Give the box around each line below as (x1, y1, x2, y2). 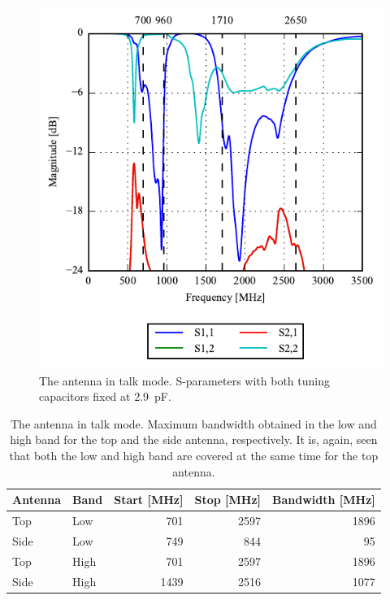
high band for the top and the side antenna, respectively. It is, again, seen (10, 431, 378, 448)
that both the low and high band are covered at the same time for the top (9, 447, 379, 464)
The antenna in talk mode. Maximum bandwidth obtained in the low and (11, 415, 377, 432)
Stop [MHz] (194, 491, 262, 508)
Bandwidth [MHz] (272, 491, 375, 508)
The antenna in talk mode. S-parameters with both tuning (39, 372, 330, 389)
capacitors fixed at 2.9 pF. (39, 388, 171, 405)
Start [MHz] (114, 491, 184, 508)
